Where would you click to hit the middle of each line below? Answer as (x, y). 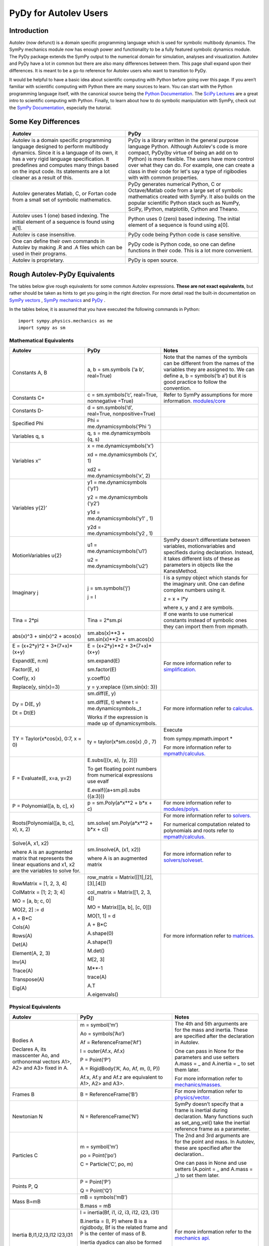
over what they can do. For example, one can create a (191, 165)
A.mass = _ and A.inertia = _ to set (215, 1063)
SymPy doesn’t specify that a (209, 1104)
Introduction (29, 31)
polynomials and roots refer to (199, 831)
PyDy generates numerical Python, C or (174, 184)
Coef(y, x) (24, 678)
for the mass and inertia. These (211, 1030)
